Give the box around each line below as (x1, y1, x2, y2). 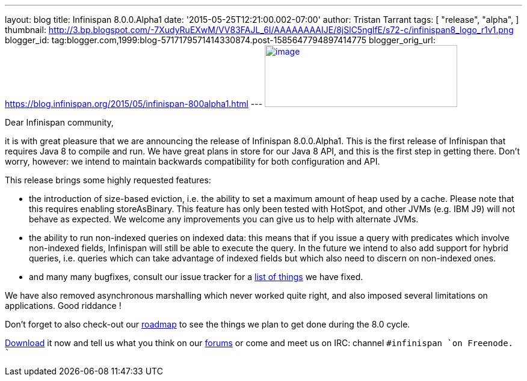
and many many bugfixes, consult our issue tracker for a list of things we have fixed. (29, 272, 363, 282)
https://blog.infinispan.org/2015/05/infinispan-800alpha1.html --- (5, 99, 263, 109)
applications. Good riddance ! (5, 300, 122, 311)
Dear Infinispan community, (5, 117, 114, 127)
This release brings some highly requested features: (5, 175, 211, 185)
